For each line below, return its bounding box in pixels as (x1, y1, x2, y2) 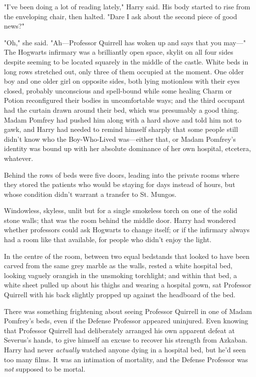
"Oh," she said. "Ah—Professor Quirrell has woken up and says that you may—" (4, 37, 246, 47)
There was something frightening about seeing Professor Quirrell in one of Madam (4, 306, 252, 316)
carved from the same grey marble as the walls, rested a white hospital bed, (4, 260, 233, 271)
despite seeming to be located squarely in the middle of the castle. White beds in (4, 56, 249, 66)
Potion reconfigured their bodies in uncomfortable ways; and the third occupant (4, 95, 245, 105)
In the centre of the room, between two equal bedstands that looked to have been (4, 251, 250, 261)
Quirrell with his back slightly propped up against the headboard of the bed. (4, 289, 236, 300)
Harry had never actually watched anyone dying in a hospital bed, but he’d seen (4, 345, 246, 354)
